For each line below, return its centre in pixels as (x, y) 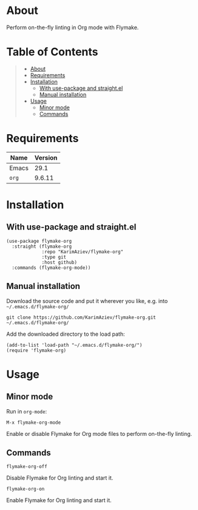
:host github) (60, 262)
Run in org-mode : (27, 411)
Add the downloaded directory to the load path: (66, 334)
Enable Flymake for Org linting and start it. (59, 500)
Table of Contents (52, 52)
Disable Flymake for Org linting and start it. (60, 478)
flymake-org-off (27, 467)
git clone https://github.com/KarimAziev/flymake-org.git (81, 317)
